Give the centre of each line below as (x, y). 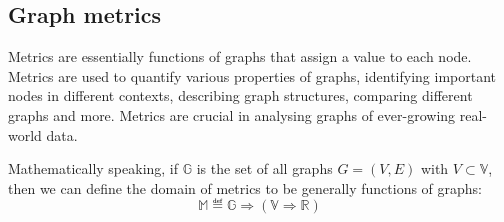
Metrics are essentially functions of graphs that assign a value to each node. (240, 56)
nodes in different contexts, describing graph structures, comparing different (240, 95)
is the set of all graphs (264, 168)
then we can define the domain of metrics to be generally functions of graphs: (245, 187)
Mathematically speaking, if (93, 168)
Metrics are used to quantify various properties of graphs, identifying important (252, 75)
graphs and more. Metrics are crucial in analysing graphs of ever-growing (232, 114)
